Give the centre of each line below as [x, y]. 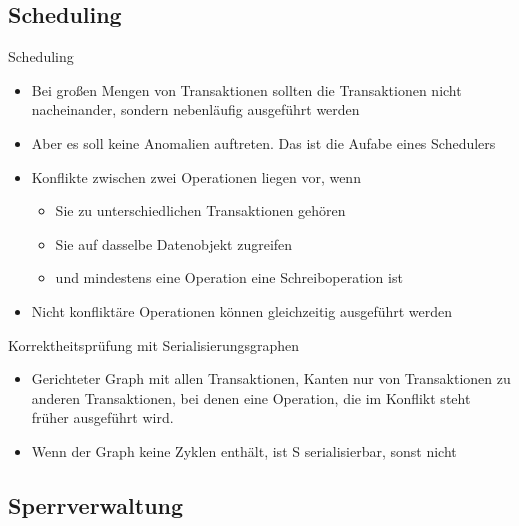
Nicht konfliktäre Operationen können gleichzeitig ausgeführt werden [242, 310]
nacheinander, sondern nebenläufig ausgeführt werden [195, 109]
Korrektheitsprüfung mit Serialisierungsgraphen [154, 344]
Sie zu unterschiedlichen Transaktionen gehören [200, 210]
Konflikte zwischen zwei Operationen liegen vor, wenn [196, 176]
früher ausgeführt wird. [102, 417]
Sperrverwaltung [96, 504]
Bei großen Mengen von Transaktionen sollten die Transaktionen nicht [246, 89]
